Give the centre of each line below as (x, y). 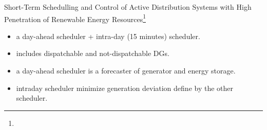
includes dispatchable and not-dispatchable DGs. (93, 53)
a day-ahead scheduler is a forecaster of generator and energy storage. (126, 71)
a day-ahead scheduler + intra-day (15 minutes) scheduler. (108, 36)
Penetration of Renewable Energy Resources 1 (75, 18)
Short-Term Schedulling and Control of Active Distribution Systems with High (128, 7)
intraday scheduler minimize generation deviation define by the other (125, 88)
